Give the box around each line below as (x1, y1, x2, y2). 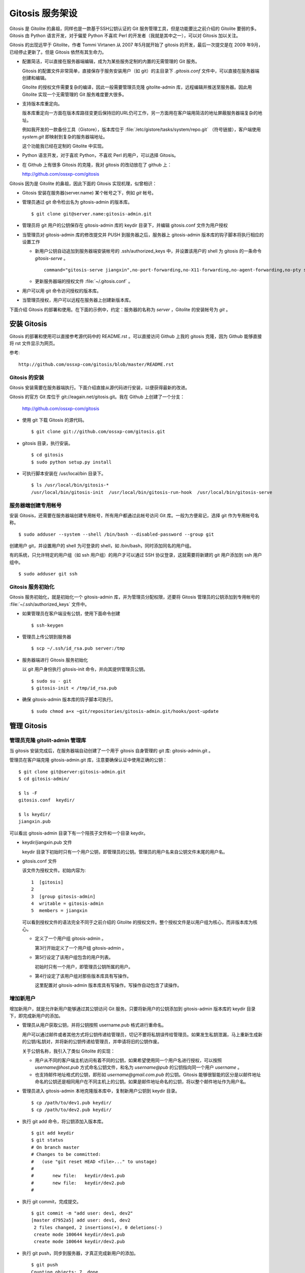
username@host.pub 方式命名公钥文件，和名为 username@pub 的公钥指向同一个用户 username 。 (35, 1064, 242, 1070)
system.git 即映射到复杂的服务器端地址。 (22, 133, 108, 140)
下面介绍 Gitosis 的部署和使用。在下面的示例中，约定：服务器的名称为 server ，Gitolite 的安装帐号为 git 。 (9, 306, 231, 313)
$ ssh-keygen (31, 622, 64, 628)
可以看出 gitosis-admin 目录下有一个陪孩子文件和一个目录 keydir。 (9, 830, 148, 836)
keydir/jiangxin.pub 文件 (22, 839, 72, 845)
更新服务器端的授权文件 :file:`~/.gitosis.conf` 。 (35, 278, 133, 285)
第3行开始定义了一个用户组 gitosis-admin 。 (35, 945, 127, 951)
